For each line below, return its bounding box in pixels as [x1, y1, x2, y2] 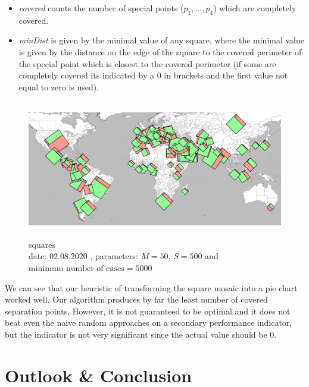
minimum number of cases [29, 264, 124, 273]
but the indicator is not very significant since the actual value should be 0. [5, 328, 277, 340]
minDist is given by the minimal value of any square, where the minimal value [18, 34, 304, 46]
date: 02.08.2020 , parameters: [29, 250, 138, 262]
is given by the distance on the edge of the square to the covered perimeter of [18, 45, 302, 58]
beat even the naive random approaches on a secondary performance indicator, [5, 316, 292, 329]
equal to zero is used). [18, 80, 99, 93]
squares [29, 238, 55, 250]
